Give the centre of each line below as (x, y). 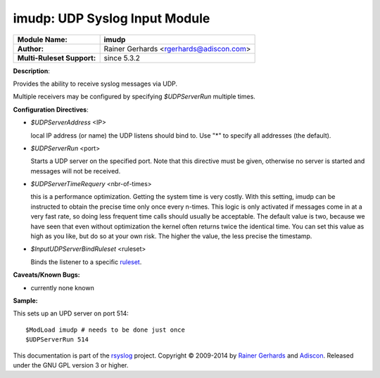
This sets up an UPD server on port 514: (71, 313)
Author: (31, 48)
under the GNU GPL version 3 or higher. (71, 365)
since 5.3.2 (122, 58)
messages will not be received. (76, 171)
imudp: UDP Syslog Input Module (112, 18)
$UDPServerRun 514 (57, 340)
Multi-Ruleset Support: (57, 58)
